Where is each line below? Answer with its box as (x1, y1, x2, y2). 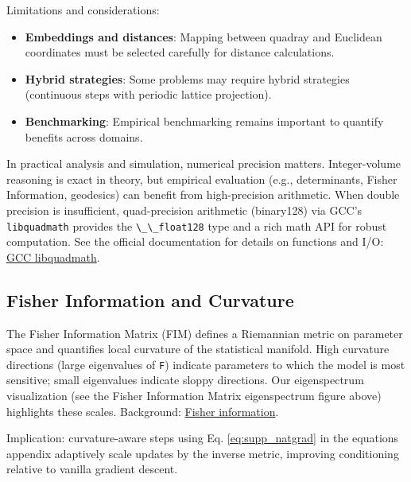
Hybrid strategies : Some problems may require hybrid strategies (25, 70, 350, 87)
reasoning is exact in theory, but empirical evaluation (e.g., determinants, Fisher (6, 170, 397, 187)
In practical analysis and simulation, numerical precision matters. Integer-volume (6, 155, 401, 172)
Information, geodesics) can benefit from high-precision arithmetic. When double (6, 186, 400, 203)
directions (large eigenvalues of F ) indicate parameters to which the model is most (6, 356, 405, 372)
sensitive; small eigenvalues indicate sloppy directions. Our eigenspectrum (6, 371, 364, 388)
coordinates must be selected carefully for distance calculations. (25, 44, 335, 60)
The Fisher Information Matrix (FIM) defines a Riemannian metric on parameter (6, 325, 403, 341)
